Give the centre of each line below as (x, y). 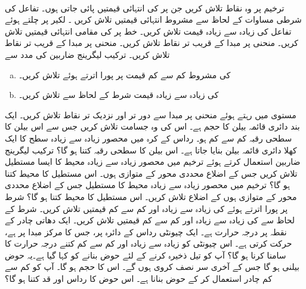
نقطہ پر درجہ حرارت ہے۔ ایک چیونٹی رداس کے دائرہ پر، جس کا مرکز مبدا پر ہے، (146, 231)
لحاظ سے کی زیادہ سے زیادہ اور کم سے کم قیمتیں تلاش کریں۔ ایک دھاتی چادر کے (150, 220)
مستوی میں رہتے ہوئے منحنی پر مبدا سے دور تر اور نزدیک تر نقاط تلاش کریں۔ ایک (151, 114)
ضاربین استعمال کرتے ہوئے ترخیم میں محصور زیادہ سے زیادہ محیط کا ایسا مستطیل (153, 162)
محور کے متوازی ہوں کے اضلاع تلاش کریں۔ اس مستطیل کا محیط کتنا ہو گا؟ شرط (151, 196)
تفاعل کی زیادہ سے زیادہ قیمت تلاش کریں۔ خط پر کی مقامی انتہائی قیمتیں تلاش (148, 31)
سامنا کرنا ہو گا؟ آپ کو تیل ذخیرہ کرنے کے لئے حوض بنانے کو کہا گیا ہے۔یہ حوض (146, 255)
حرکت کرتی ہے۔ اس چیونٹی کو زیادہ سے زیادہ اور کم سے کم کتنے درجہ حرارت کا (149, 243)
